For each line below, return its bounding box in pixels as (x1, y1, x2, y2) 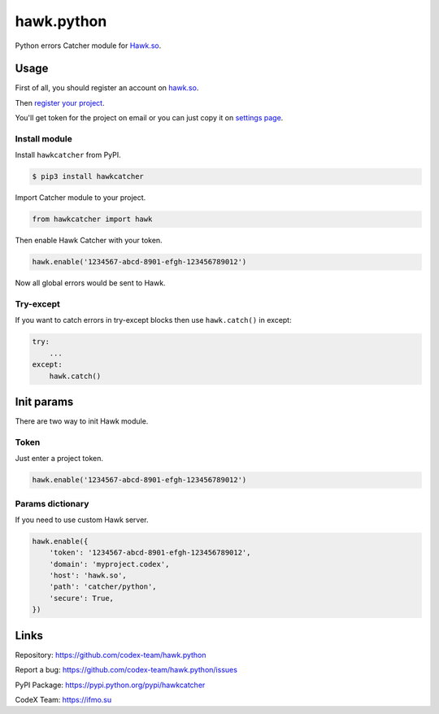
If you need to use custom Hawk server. (15, 515, 150, 525)
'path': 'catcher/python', (49, 582, 158, 591)
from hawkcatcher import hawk (32, 215, 153, 224)
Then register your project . (15, 98, 105, 107)
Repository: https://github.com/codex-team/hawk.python (15, 650, 206, 660)
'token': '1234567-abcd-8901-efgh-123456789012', (49, 548, 251, 557)
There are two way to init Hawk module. (15, 416, 149, 426)
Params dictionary (15, 498, 89, 509)
